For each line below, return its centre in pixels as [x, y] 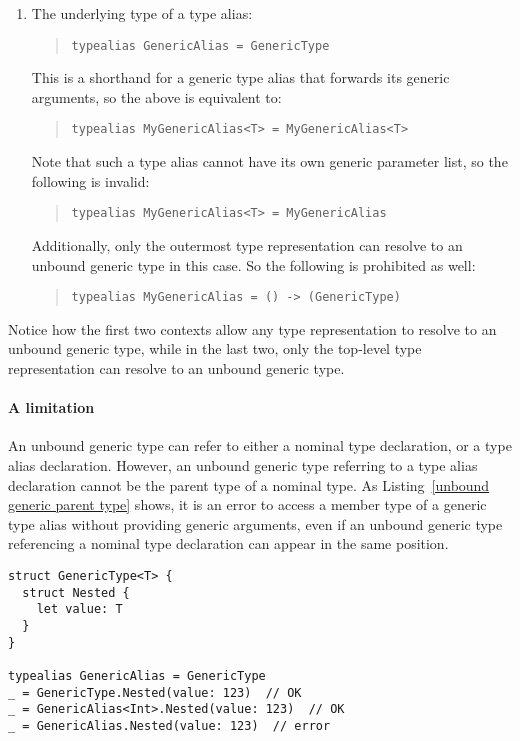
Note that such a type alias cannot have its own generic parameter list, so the [269, 161]
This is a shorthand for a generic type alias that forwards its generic [240, 77]
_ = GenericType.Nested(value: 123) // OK [155, 692]
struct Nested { [76, 592]
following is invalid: [90, 180]
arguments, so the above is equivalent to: [156, 96]
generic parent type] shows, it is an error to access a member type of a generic [247, 504]
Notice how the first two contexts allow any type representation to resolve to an [252, 328]
